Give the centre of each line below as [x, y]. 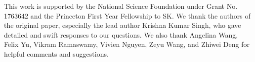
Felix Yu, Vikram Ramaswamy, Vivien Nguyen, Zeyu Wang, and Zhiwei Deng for [127, 44]
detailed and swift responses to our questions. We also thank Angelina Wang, [121, 34]
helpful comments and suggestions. [56, 53]
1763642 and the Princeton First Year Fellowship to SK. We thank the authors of [127, 15]
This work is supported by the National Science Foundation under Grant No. [121, 6]
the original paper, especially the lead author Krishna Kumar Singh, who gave [123, 25]
